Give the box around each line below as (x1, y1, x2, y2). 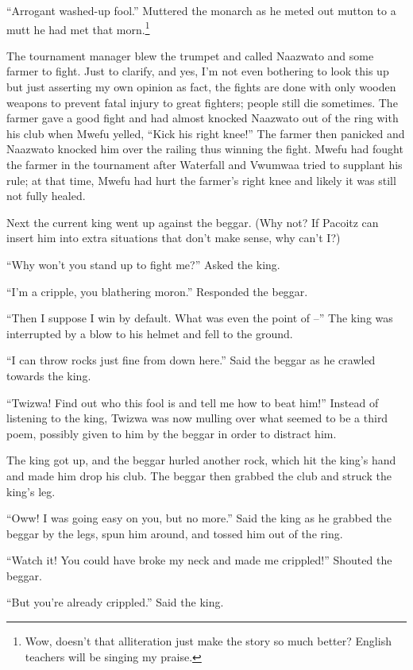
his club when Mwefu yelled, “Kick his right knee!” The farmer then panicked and (6, 125, 405, 141)
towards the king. (6, 367, 91, 383)
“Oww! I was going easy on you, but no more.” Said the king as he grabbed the (6, 510, 392, 526)
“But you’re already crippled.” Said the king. (6, 594, 224, 610)
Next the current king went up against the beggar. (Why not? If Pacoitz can (6, 214, 379, 230)
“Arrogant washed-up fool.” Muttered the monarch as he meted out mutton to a (6, 2, 396, 18)
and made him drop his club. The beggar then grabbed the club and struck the (6, 467, 392, 483)
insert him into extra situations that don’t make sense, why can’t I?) (6, 229, 341, 246)
